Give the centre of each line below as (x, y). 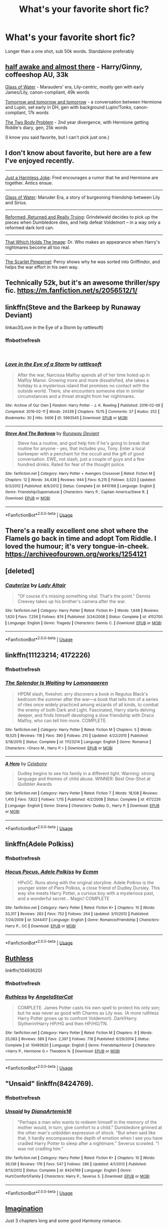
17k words (38, 112)
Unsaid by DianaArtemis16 (38, 1111)
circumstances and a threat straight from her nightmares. (76, 396)
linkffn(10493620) (24, 971)
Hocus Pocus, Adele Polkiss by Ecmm (52, 872)
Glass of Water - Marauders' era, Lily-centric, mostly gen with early (74, 87)
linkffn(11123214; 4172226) (48, 655)
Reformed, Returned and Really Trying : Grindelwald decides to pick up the (82, 217)
